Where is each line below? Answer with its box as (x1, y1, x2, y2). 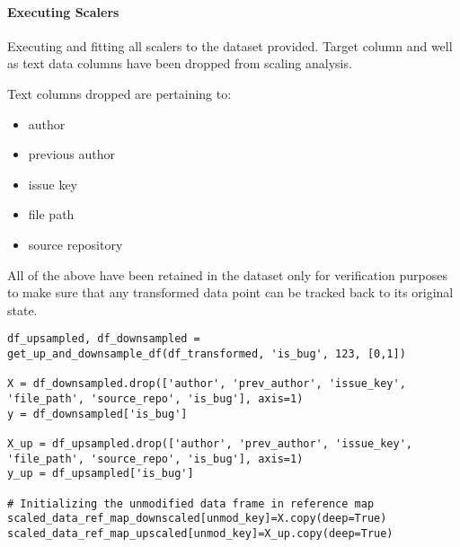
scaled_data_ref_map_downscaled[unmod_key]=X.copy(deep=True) (7, 512, 387, 525)
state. (7, 300, 38, 319)
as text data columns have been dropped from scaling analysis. (7, 54, 352, 73)
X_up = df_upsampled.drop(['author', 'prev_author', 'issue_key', (7, 437, 413, 450)
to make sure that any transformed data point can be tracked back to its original (7, 283, 454, 302)
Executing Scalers (7, 2, 119, 21)
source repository (28, 234, 123, 253)
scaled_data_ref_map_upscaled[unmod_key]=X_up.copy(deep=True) (7, 526, 394, 540)
